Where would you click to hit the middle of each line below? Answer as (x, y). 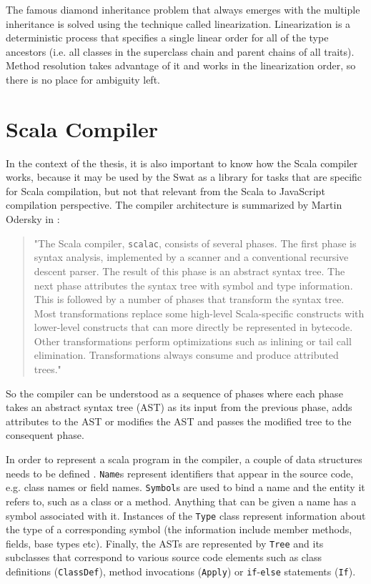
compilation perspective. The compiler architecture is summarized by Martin (174, 205)
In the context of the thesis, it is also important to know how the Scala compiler (182, 163)
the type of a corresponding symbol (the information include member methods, (179, 529)
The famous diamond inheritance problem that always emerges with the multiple (183, 9)
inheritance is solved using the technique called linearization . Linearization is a (178, 23)
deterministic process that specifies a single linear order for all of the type (167, 38)
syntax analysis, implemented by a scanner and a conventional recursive (191, 257)
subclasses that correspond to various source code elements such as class (164, 557)
